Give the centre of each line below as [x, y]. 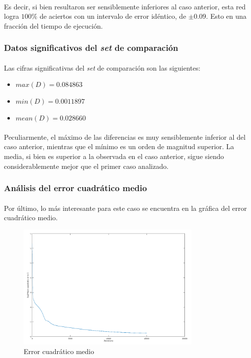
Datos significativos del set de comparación [91, 48]
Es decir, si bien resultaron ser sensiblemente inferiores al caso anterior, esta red [125, 6]
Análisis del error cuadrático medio [75, 188]
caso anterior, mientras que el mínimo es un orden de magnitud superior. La [119, 146]
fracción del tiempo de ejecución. [54, 25]
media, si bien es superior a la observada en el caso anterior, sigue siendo [114, 156]
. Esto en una [226, 16]
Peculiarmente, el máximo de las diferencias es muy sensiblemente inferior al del [125, 137]
